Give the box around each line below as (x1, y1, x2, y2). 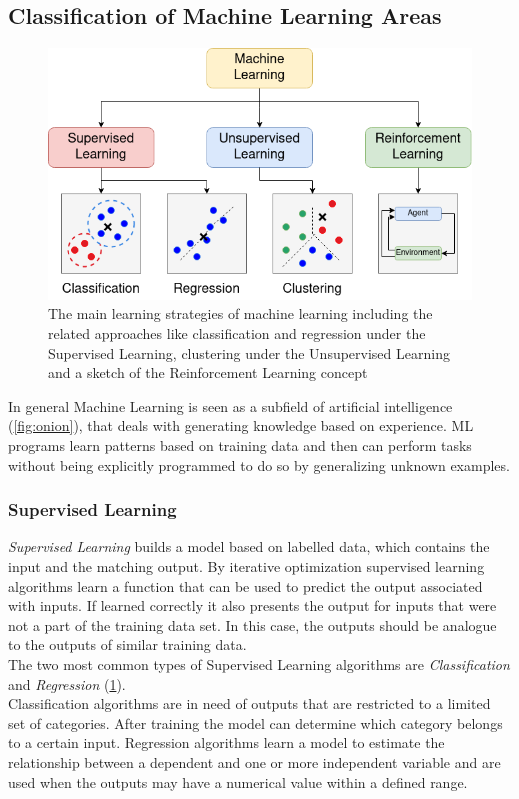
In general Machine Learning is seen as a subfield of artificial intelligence (8, 395, 453, 416)
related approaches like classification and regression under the (48, 323, 426, 344)
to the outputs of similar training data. (8, 634, 247, 655)
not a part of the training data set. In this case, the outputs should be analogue (8, 614, 497, 635)
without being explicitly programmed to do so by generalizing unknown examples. (8, 454, 510, 475)
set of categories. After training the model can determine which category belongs (8, 712, 503, 733)
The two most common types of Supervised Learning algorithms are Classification (8, 653, 510, 674)
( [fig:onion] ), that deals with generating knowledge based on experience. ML (8, 415, 474, 436)
